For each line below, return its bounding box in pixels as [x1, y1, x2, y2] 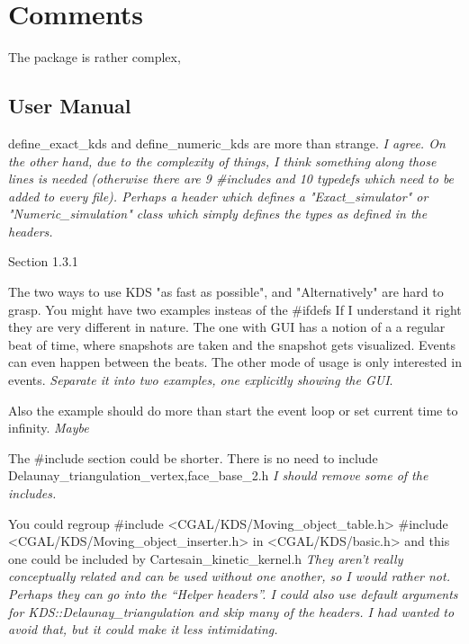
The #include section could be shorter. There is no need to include [8, 448, 378, 467]
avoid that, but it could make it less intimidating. [8, 620, 278, 639]
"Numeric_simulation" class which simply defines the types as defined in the [8, 204, 428, 223]
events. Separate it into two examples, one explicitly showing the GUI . [8, 371, 393, 389]
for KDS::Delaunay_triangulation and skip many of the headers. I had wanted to [8, 602, 455, 621]
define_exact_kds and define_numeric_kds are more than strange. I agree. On [8, 133, 446, 152]
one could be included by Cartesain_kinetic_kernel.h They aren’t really [8, 549, 403, 568]
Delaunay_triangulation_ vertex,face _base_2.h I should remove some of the [8, 466, 428, 485]
